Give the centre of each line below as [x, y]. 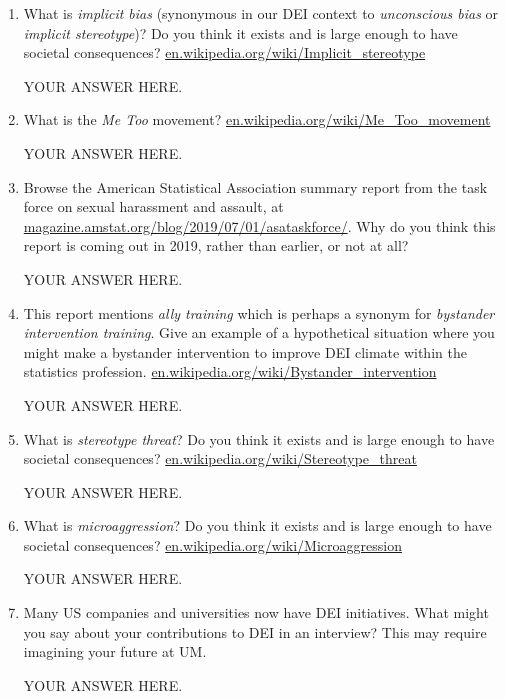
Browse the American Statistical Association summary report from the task [255, 186]
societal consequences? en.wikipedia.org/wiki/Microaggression [212, 544]
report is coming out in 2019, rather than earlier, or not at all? [216, 245]
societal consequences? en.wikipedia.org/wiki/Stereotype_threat [220, 458]
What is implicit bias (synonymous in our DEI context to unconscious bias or [261, 13]
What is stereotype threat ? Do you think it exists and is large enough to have [259, 438]
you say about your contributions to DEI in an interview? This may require [255, 631]
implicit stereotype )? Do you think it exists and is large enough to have [240, 32]
